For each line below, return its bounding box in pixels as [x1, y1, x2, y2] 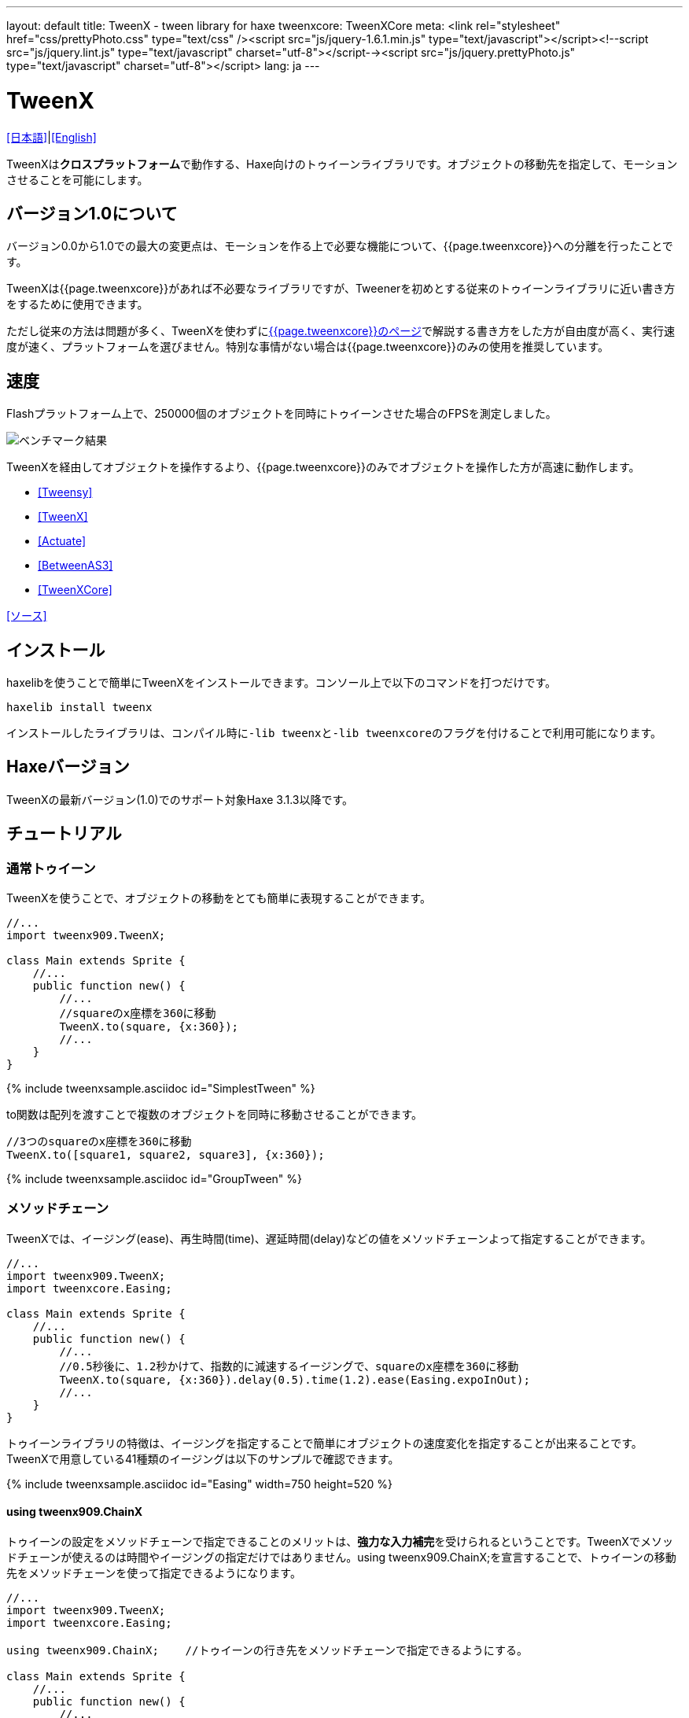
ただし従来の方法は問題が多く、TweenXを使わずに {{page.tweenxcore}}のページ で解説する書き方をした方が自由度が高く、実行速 [6, 324, 675, 338]
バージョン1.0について [6, 203, 178, 223]
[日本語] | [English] [6, 130, 97, 144]
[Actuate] [38, 534, 87, 548]
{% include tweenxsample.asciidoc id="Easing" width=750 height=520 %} [6, 1477, 393, 1491]
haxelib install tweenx [6, 701, 153, 714]
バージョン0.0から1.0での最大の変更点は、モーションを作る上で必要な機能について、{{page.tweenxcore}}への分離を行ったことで [6, 239, 673, 253]
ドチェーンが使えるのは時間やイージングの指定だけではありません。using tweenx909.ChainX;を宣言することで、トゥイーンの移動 [6, 1550, 676, 1565]
